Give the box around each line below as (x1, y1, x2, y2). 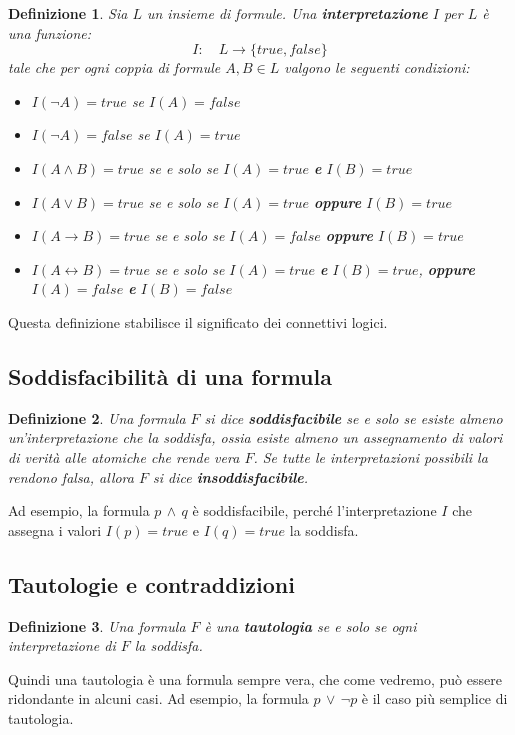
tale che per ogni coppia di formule (8, 57, 221, 78)
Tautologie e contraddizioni (8, 568, 295, 599)
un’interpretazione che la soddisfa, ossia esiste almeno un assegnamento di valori (8, 427, 503, 448)
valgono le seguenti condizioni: (284, 57, 470, 78)
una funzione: (8, 22, 92, 43)
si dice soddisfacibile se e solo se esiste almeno (204, 407, 503, 428)
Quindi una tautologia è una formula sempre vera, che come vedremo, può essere (8, 668, 502, 689)
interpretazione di (8, 635, 116, 656)
